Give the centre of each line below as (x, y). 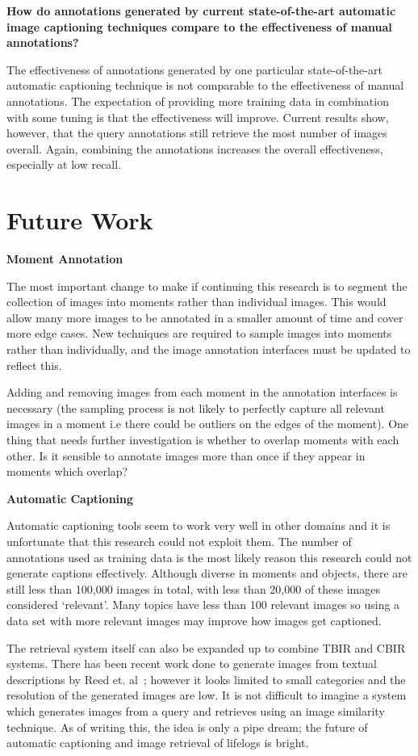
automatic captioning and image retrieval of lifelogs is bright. (158, 743)
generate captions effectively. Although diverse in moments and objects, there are (207, 573)
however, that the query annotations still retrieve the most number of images (197, 133)
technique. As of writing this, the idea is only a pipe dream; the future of (187, 727)
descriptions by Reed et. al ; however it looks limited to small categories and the (206, 679)
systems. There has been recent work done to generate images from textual (192, 664)
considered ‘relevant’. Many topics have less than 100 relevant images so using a (203, 605)
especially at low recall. (64, 164)
